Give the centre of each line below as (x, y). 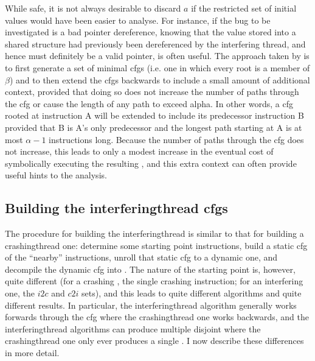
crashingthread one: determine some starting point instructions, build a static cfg (156, 245)
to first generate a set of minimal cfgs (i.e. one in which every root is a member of (157, 67)
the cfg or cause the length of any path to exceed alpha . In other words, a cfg (149, 103)
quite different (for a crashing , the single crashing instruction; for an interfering (154, 281)
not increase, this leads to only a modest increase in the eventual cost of (139, 151)
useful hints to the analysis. (56, 175)
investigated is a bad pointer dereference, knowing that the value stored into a (151, 32)
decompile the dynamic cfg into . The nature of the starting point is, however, (150, 269)
